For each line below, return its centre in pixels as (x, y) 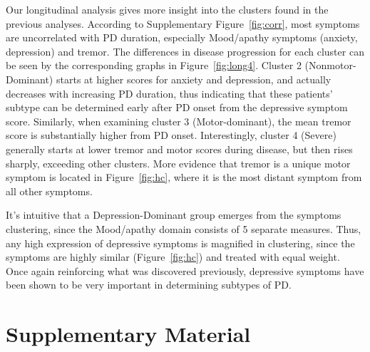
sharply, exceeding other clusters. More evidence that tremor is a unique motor (178, 163)
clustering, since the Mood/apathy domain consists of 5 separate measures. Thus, (184, 228)
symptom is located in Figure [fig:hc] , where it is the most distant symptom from (184, 177)
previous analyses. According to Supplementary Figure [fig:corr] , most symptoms (183, 23)
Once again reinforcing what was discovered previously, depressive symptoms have (185, 270)
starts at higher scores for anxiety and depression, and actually (194, 79)
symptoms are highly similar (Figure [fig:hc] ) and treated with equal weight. (173, 257)
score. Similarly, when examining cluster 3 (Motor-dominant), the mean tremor (179, 121)
